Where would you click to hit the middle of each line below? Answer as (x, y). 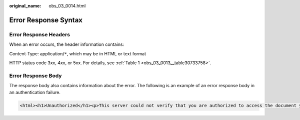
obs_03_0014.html (67, 6)
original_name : (25, 6)
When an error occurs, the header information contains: (67, 44)
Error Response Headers (39, 34)
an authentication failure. (35, 93)
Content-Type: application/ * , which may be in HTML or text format (78, 54)
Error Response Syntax (46, 20)
